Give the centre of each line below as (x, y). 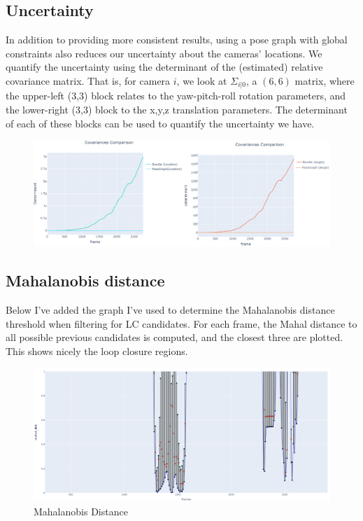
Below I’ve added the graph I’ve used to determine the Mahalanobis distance (170, 309)
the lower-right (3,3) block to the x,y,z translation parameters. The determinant (177, 110)
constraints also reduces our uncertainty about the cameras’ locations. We (164, 53)
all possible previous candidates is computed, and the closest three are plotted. (175, 337)
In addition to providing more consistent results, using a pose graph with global (177, 40)
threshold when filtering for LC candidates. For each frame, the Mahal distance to (181, 323)
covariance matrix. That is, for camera (88, 80)
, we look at (202, 80)
